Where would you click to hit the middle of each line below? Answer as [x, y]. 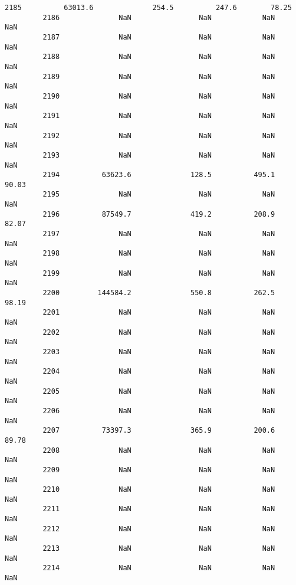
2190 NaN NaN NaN [159, 96]
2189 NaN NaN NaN [159, 76]
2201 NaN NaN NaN [159, 313]
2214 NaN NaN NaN [159, 568]
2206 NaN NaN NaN [159, 411]
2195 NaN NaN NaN [159, 195]
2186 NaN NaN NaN [159, 17]
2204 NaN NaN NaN [159, 372]
